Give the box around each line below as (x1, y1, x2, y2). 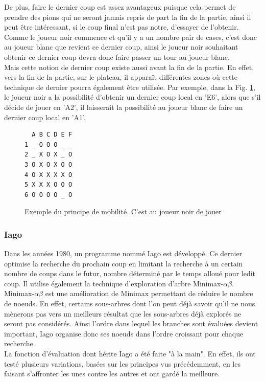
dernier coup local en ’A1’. (4, 111, 86, 122)
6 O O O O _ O (25, 191, 73, 198)
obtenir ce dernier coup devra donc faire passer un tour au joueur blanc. (4, 51, 230, 62)
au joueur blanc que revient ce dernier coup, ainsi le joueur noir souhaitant (4, 41, 238, 52)
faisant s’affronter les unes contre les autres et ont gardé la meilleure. (4, 368, 220, 379)
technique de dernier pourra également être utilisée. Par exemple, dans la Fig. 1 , (4, 81, 255, 92)
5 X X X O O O (25, 181, 73, 189)
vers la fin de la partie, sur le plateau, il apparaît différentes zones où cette (4, 72, 238, 82)
